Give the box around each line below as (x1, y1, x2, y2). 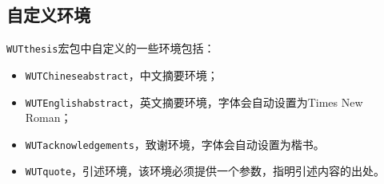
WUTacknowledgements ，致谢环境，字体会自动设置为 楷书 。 (25, 135, 325, 152)
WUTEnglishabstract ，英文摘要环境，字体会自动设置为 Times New (25, 93, 363, 110)
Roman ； (25, 109, 72, 126)
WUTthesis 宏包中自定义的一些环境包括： (6, 40, 215, 57)
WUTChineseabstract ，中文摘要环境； (25, 66, 218, 83)
